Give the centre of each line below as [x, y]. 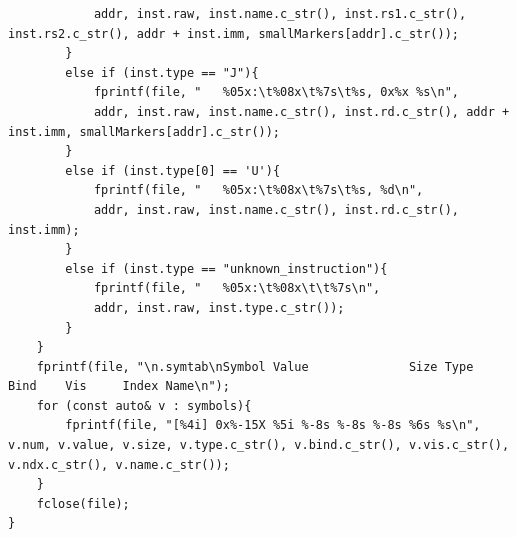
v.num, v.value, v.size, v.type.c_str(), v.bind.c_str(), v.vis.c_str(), [259, 445]
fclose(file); [83, 503]
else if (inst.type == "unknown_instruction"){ [226, 268]
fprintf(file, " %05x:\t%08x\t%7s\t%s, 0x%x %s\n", [276, 92]
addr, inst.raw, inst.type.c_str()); [219, 307]
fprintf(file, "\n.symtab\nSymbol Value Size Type [255, 366]
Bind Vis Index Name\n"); [119, 386]
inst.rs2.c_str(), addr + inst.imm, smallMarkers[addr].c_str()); [234, 33]
